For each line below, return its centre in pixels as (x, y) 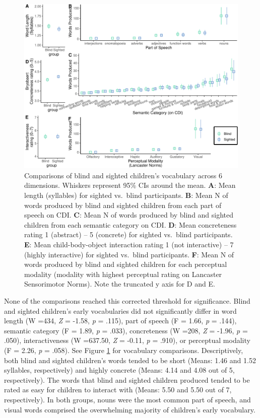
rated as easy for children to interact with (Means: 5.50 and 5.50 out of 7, (118, 390)
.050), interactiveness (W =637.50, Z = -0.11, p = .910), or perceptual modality (127, 340)
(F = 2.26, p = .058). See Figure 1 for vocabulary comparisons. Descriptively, (124, 350)
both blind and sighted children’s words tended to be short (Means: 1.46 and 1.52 (130, 360)
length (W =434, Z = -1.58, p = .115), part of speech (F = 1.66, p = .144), (120, 321)
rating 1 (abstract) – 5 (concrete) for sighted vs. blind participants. (128, 234)
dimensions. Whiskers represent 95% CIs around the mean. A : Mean (130, 185)
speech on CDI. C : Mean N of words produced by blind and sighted (129, 215)
